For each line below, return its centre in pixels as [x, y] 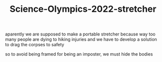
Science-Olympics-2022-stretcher [83, 9]
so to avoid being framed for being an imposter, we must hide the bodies [79, 54]
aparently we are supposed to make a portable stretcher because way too [80, 34]
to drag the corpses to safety [35, 45]
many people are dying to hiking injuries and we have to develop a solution [81, 39]
